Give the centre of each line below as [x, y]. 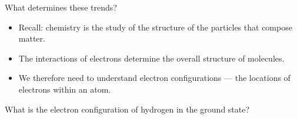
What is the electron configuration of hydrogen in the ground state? [127, 109]
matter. [32, 38]
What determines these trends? [61, 7]
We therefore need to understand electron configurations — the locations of [154, 78]
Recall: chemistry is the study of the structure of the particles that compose [155, 27]
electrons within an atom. [65, 89]
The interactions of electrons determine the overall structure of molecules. [151, 58]
